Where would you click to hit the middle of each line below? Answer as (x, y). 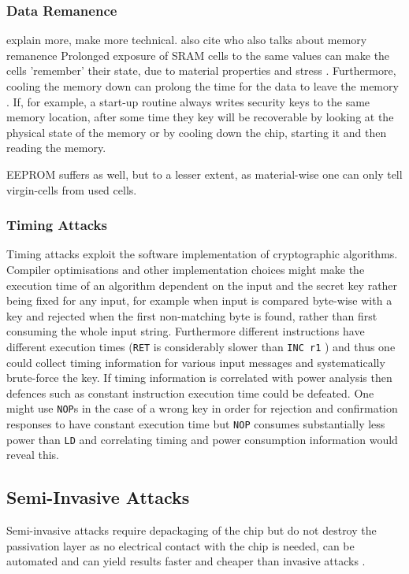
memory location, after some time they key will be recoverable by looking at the (200, 117)
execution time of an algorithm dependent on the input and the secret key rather (202, 285)
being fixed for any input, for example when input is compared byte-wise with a (199, 300)
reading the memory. (56, 148)
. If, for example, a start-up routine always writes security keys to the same (188, 101)
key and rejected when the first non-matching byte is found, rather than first (192, 315)
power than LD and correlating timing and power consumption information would (202, 439)
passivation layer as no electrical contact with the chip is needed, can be (180, 545)
